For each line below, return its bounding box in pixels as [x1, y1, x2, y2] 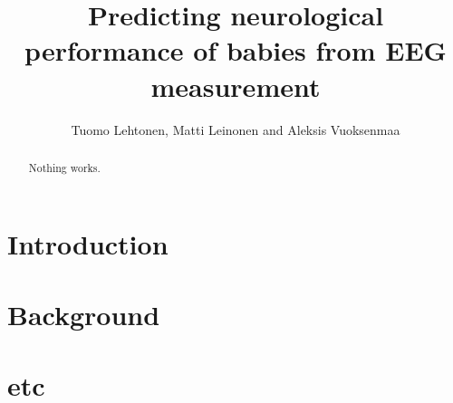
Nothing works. [28, 159, 101, 175]
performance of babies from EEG [24, 32, 447, 69]
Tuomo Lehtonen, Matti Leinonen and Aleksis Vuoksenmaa [71, 120, 400, 139]
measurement [150, 67, 321, 104]
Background [7, 295, 160, 332]
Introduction [7, 225, 169, 262]
